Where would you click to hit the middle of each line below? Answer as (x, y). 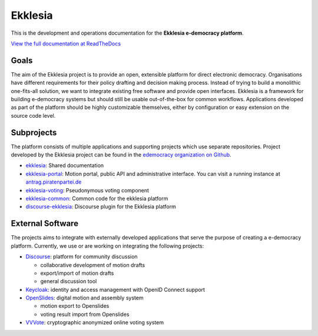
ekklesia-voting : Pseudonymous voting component (87, 190)
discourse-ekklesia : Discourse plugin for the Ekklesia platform (101, 207)
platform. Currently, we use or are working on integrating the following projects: (107, 246)
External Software (45, 224)
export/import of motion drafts (77, 273)
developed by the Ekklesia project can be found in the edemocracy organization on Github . (121, 155)
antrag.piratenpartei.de (54, 182)
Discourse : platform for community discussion (82, 257)
